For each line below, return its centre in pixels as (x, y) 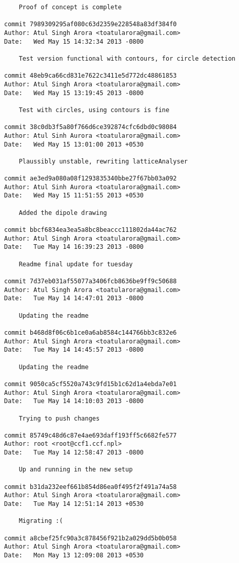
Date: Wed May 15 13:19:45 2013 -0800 (74, 93)
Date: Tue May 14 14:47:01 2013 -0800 (74, 298)
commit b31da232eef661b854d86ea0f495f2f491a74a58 (91, 487)
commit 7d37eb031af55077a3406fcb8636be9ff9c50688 (91, 281)
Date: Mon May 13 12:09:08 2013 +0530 (74, 555)
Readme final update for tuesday (76, 264)
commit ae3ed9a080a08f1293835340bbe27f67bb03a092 (91, 179)
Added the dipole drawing (63, 213)
